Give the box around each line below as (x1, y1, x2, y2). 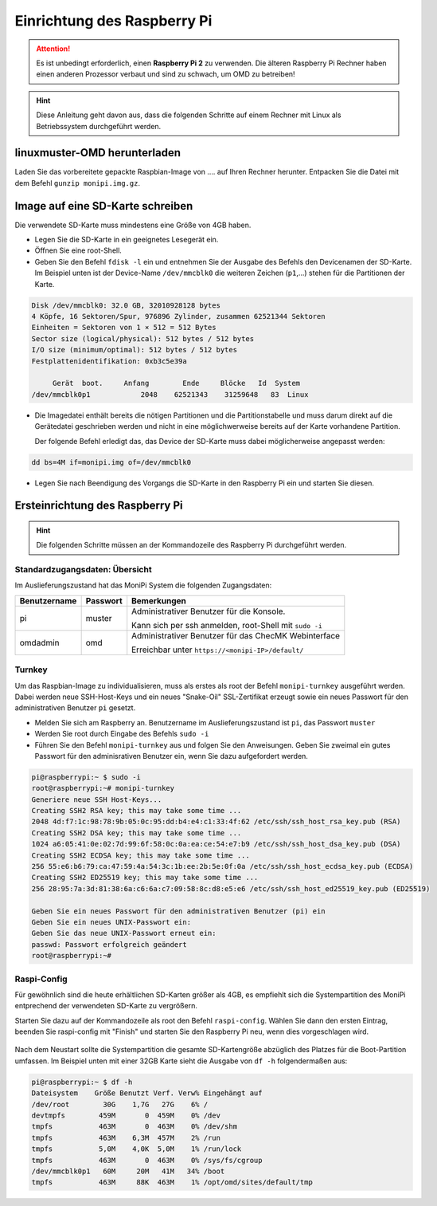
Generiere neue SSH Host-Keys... (31, 795, 162, 804)
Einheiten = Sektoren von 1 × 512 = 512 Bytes (31, 323, 217, 332)
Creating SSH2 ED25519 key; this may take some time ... (31, 873, 259, 882)
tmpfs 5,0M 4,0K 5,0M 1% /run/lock (31, 1145, 242, 1153)
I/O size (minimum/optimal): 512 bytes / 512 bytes (31, 345, 238, 355)
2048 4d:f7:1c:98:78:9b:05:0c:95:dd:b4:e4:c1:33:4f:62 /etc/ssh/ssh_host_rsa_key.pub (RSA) (31, 817, 401, 827)
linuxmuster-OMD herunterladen (14, 146, 181, 159)
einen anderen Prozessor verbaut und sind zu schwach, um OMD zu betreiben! (36, 69, 295, 79)
